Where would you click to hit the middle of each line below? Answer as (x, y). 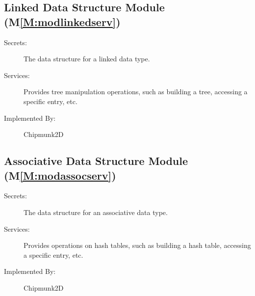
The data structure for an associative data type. (96, 212)
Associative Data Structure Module (96, 161)
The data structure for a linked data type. (87, 59)
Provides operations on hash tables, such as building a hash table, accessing (137, 245)
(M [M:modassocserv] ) (60, 175)
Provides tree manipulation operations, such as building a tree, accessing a (136, 92)
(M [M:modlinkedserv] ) (62, 21)
